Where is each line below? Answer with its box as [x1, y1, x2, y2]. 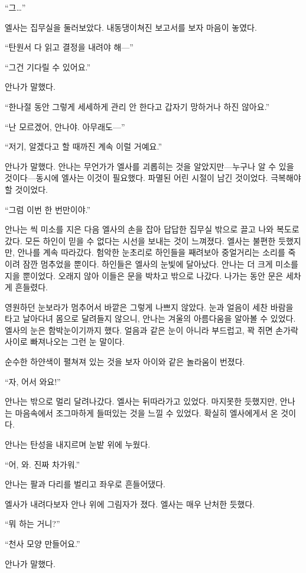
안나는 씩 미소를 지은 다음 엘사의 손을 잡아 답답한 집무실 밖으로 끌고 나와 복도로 [5, 223, 300, 235]
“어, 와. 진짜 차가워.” [5, 458, 80, 470]
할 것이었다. [5, 183, 48, 195]
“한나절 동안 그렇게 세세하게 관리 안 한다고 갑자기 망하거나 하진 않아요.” [5, 100, 270, 112]
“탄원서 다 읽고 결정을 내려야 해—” [5, 41, 134, 53]
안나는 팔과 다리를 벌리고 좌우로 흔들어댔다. [5, 478, 165, 490]
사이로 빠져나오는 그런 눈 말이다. [5, 335, 125, 348]
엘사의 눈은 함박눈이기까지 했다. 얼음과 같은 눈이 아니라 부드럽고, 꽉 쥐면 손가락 [5, 323, 298, 336]
